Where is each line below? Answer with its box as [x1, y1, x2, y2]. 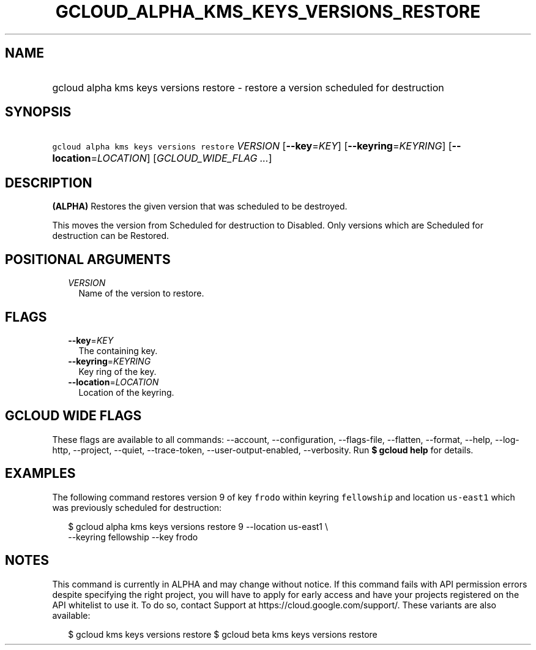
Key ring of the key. [78, 366, 157, 377]
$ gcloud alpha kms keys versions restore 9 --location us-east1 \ [68, 521, 329, 532]
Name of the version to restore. [78, 288, 204, 299]
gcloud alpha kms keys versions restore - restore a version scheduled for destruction [52, 81, 444, 94]
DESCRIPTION [5, 175, 92, 191]
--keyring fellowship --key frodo [68, 531, 198, 542]
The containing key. [78, 345, 158, 356]
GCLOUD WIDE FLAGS [5, 408, 142, 424]
